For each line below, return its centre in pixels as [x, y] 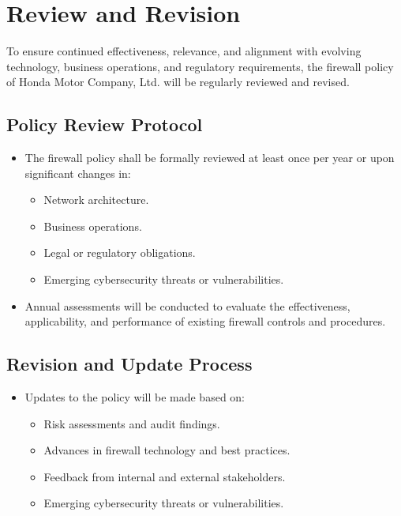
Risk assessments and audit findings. [132, 423]
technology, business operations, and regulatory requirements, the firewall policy [200, 66]
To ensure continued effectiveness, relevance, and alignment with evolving [184, 51]
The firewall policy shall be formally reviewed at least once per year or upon [210, 158]
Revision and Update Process [129, 364]
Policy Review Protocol [105, 124]
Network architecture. [96, 200]
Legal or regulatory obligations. [120, 252]
